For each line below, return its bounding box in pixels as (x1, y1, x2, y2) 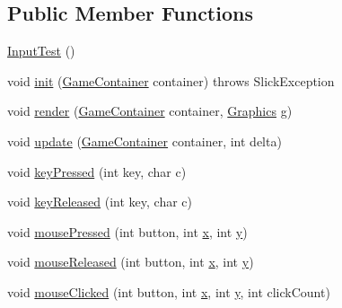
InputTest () (7, 41, 75, 60)
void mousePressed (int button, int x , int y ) (7, 222, 248, 241)
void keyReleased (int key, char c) (7, 192, 193, 211)
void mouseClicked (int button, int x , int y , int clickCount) (7, 282, 330, 301)
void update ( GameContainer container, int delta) (7, 131, 282, 150)
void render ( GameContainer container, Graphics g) (7, 101, 293, 120)
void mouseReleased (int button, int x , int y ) (7, 252, 254, 271)
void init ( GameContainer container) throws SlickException (7, 71, 335, 90)
